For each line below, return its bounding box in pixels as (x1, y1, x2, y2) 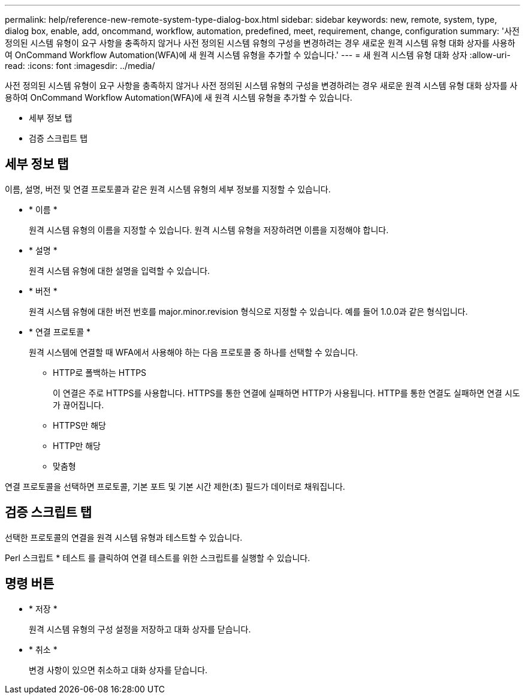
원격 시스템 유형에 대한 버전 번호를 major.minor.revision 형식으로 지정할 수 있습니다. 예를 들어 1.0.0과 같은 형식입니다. (29, 306, 468, 317)
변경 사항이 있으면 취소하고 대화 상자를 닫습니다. (29, 664, 208, 675)
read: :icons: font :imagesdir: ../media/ (5, 61, 155, 71)
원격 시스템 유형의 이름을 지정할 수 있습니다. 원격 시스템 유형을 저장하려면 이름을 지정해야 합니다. (29, 224, 389, 235)
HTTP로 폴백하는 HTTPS (53, 367, 147, 378)
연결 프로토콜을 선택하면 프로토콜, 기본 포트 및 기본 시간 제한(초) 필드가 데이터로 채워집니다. (5, 481, 345, 492)
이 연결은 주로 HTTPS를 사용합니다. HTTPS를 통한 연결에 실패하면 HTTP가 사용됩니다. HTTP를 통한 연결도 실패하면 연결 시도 (53, 387, 520, 398)
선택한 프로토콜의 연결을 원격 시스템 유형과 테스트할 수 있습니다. (5, 532, 243, 543)
